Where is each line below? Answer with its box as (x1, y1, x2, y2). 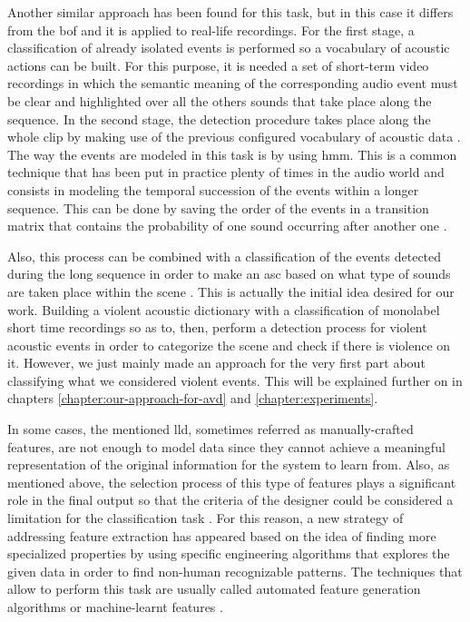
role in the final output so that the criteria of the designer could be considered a (7, 490, 454, 509)
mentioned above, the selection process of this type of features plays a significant (7, 472, 456, 491)
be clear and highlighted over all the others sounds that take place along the (7, 91, 432, 110)
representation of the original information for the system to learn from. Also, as (7, 455, 450, 474)
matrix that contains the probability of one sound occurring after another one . (7, 216, 447, 235)
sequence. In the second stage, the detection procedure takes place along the (7, 109, 431, 128)
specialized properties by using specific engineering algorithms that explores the (7, 544, 450, 563)
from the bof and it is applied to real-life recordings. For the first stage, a (7, 20, 415, 39)
